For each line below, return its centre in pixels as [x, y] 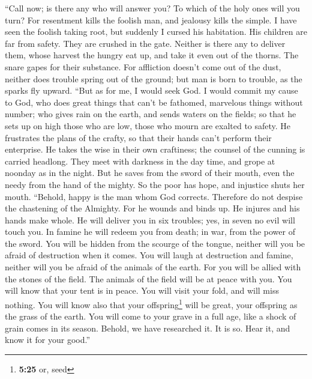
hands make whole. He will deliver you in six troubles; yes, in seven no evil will [150, 220]
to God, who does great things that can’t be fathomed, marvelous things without [154, 102]
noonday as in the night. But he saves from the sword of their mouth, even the [150, 173]
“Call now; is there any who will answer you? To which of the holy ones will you [152, 8]
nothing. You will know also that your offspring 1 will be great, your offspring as [151, 303]
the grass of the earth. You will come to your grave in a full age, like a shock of [151, 316]
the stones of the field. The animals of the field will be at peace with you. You [148, 278]
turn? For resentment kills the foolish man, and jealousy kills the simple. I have [151, 20]
